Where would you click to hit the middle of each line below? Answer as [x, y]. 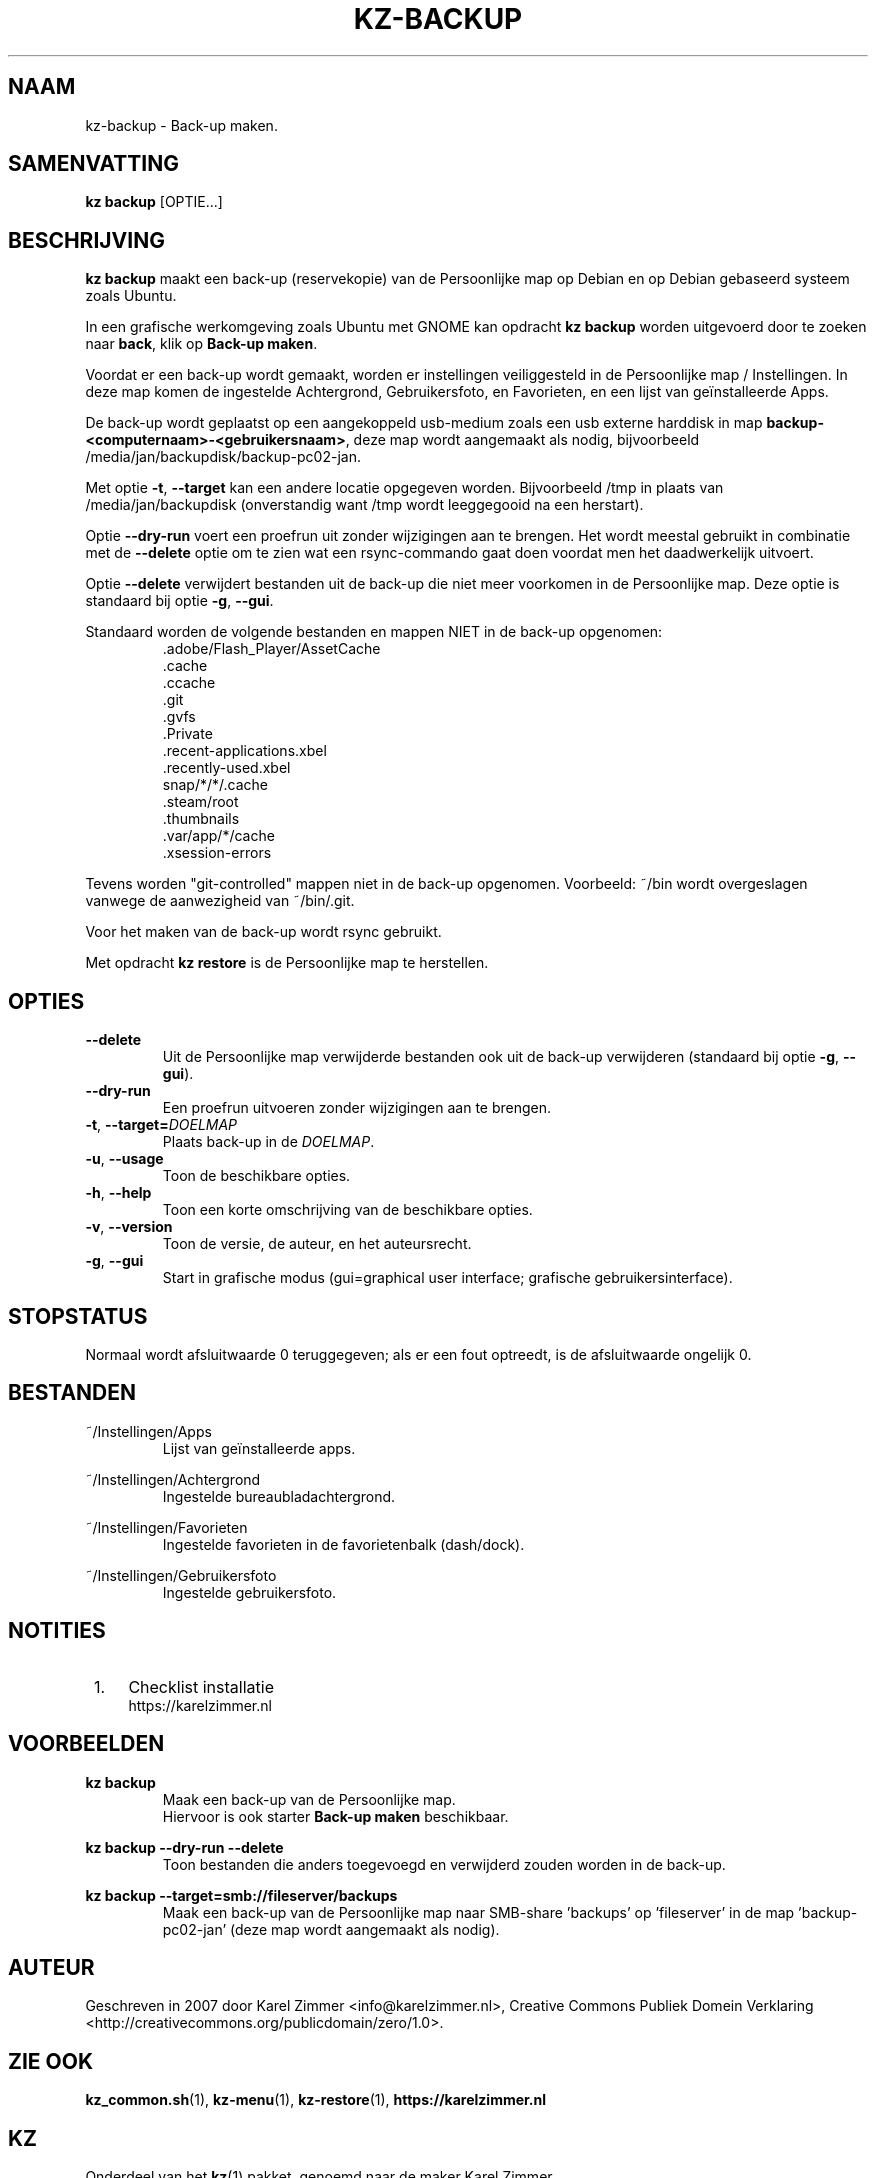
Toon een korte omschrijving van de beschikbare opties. [347, 1210]
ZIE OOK [51, 2061]
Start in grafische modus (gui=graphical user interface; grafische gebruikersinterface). [447, 1278]
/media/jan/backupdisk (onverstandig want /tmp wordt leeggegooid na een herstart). [364, 505]
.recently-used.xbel [226, 768]
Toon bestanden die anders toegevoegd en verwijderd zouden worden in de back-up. [444, 1864]
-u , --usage [124, 1159]
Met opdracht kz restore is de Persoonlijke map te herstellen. [287, 963]
